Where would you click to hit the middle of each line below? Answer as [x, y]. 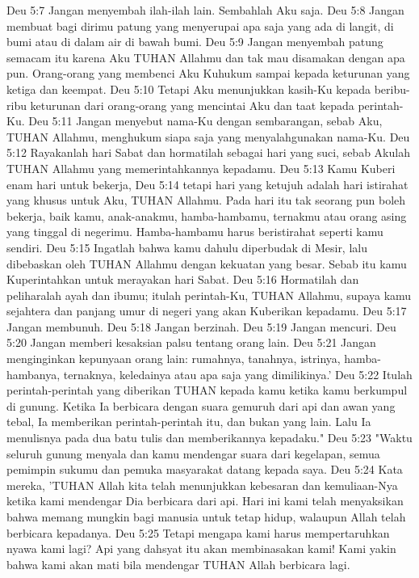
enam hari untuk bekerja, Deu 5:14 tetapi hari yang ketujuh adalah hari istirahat [207, 184]
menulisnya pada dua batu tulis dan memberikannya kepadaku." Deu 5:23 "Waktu [209, 438]
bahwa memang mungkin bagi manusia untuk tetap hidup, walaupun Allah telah [206, 517]
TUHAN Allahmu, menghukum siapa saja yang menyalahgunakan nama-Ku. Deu [208, 136]
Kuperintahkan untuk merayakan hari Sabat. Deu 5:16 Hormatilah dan [183, 279]
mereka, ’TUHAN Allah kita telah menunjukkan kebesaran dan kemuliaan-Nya [202, 485]
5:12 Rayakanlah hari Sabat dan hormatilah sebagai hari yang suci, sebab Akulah [208, 152]
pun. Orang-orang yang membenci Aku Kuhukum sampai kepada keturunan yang [208, 73]
